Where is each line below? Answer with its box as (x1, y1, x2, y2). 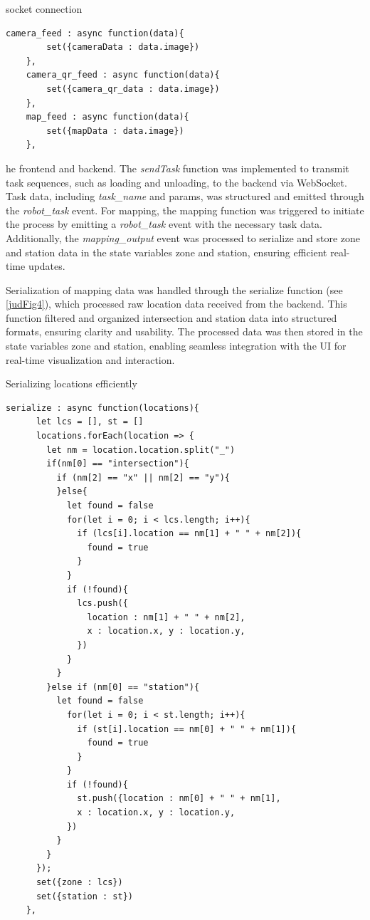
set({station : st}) (36, 891, 133, 901)
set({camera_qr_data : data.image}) (46, 83, 220, 94)
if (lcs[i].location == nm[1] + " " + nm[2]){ (77, 528, 302, 539)
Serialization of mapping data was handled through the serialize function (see (6, 282, 343, 297)
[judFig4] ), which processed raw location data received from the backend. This (6, 296, 347, 311)
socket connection (6, 1, 83, 16)
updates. (28, 258, 65, 273)
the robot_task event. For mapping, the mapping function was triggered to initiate (6, 202, 364, 217)
